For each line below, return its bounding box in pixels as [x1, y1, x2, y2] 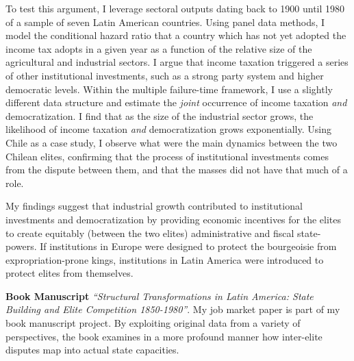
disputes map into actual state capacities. [5, 343, 179, 357]
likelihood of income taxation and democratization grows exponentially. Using [5, 122, 331, 136]
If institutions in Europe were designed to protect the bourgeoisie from [40, 239, 337, 253]
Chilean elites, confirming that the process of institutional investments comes [5, 149, 329, 163]
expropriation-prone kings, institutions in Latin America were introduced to [5, 252, 324, 266]
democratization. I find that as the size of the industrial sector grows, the [5, 108, 314, 123]
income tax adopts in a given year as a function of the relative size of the [5, 41, 312, 55]
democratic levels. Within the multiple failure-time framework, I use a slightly [5, 82, 333, 96]
